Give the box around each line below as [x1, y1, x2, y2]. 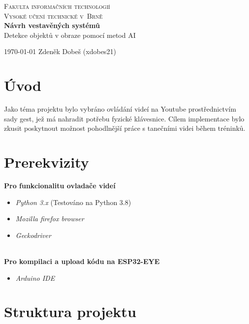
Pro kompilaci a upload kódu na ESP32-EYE [4, 256, 160, 266]
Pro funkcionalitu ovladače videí [4, 180, 116, 190]
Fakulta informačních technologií [4, 1, 110, 11]
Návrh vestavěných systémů [4, 20, 100, 30]
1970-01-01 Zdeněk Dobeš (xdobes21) [4, 46, 116, 57]
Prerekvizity [4, 152, 89, 172]
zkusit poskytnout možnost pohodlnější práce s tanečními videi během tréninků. [4, 123, 246, 133]
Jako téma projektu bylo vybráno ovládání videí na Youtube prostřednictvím [4, 104, 236, 114]
